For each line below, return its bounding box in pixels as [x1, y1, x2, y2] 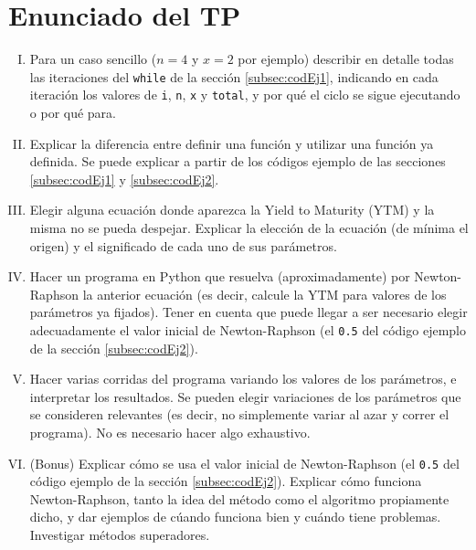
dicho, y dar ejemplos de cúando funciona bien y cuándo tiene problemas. [29, 507, 441, 526]
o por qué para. [29, 103, 117, 122]
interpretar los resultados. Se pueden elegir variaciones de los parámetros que [29, 386, 461, 406]
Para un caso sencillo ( [29, 49, 157, 69]
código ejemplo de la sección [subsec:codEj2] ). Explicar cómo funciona [29, 471, 422, 491]
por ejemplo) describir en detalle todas [238, 49, 454, 69]
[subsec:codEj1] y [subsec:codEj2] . [29, 169, 219, 188]
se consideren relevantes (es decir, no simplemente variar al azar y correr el [29, 405, 450, 424]
